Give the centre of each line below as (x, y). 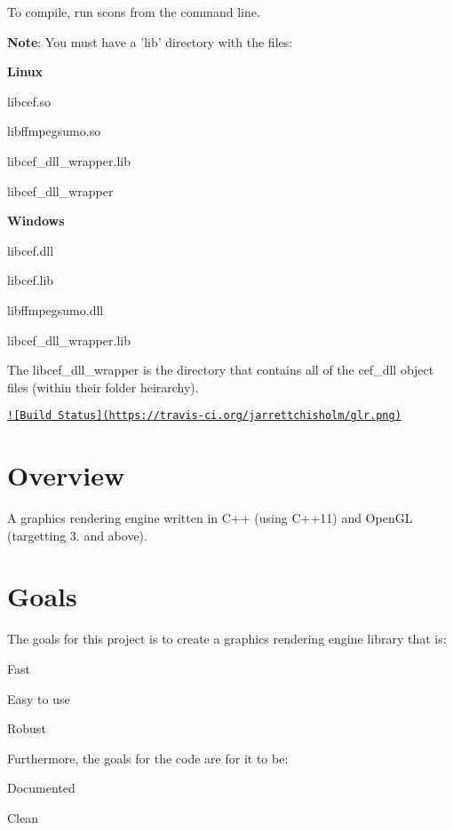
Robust (27, 728)
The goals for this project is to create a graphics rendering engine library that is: (227, 639)
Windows (36, 221)
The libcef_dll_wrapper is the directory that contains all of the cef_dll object (221, 370)
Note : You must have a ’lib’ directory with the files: (150, 41)
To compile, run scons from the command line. (134, 12)
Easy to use (39, 698)
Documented (41, 788)
